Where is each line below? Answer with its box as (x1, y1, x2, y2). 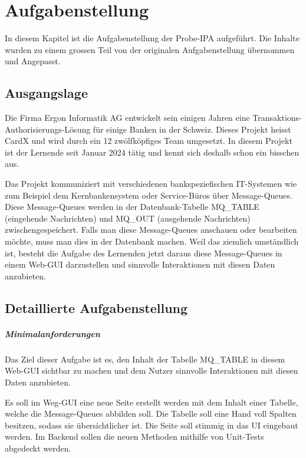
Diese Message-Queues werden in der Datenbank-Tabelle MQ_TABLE (5, 200, 259, 213)
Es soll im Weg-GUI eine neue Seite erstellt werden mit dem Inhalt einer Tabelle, (5, 396, 298, 408)
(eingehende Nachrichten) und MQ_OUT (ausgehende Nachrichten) (5, 212, 251, 224)
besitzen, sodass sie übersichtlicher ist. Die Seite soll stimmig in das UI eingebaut (5, 419, 298, 431)
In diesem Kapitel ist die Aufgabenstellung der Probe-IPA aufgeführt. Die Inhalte (5, 32, 300, 44)
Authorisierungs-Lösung (5, 123, 91, 135)
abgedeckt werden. (5, 441, 71, 454)
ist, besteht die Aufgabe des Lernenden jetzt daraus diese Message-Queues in (5, 246, 282, 259)
